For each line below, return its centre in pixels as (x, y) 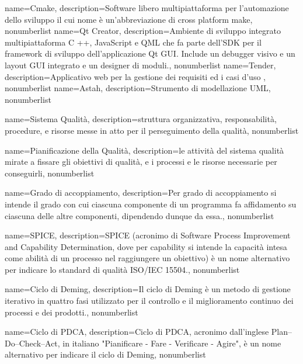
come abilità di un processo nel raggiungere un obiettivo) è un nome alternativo (147, 258)
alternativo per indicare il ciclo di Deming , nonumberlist (105, 354)
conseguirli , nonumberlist (50, 173)
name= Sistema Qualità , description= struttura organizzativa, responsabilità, (141, 119)
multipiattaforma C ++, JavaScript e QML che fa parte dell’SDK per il (133, 42)
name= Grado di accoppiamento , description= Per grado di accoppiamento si (141, 193)
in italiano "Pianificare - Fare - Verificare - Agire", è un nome (172, 343)
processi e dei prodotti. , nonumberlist (72, 312)
